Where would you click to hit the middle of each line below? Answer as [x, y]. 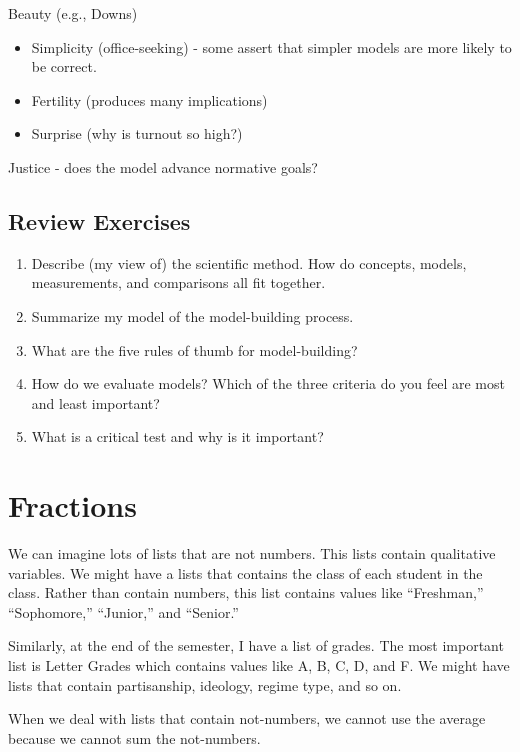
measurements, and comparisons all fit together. [178, 282]
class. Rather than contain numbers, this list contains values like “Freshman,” [246, 592]
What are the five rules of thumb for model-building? [194, 349]
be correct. [64, 66]
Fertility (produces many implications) [149, 99]
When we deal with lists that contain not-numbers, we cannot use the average [247, 718]
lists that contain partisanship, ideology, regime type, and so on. [205, 684]
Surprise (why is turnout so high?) [137, 133]
